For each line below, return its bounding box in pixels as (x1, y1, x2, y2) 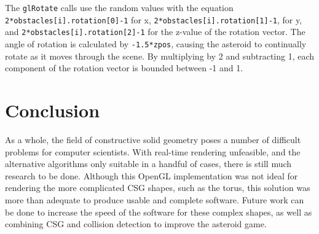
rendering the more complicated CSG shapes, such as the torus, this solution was (5, 181, 310, 194)
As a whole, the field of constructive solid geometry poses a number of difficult (5, 133, 301, 146)
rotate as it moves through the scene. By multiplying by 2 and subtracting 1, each (5, 49, 315, 62)
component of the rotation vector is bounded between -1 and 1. (5, 61, 243, 74)
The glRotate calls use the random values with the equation (5, 1, 234, 14)
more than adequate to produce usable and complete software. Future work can (5, 193, 304, 206)
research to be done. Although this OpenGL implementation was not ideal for (5, 169, 298, 182)
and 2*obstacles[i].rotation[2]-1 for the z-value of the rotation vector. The (5, 25, 305, 38)
